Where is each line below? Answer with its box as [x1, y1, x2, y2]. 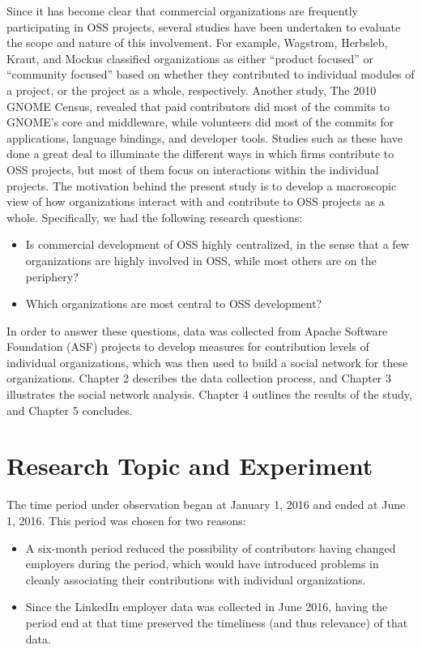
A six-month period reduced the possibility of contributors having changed [25, 539, 396, 556]
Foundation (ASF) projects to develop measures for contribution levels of [6, 338, 369, 355]
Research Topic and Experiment [6, 449, 373, 482]
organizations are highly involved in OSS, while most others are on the [25, 251, 377, 268]
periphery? [25, 267, 79, 284]
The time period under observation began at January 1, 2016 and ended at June [6, 496, 406, 513]
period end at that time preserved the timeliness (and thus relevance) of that [25, 614, 408, 631]
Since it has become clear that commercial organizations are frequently [6, 2, 358, 19]
